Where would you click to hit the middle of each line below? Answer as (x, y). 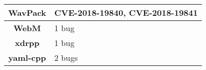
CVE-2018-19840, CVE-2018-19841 (126, 13)
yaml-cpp (27, 57)
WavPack (27, 13)
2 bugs (66, 57)
